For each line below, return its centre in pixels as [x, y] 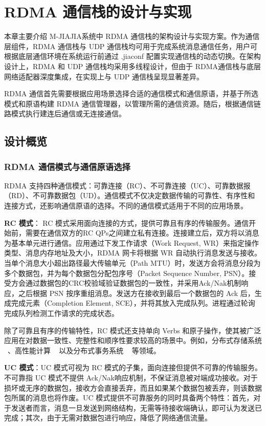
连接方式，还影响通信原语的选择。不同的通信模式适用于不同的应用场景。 [126, 206]
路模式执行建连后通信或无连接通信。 [65, 113]
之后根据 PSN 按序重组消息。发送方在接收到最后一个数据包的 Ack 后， [136, 293]
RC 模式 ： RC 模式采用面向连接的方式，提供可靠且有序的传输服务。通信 [126, 222]
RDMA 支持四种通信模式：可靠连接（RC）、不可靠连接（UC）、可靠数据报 [127, 185]
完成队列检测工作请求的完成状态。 [61, 313]
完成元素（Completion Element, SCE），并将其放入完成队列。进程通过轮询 [133, 303]
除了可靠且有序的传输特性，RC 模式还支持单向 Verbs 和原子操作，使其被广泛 [133, 330]
